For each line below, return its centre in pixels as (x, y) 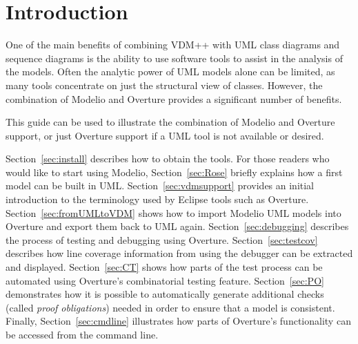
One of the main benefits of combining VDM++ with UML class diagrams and (173, 45)
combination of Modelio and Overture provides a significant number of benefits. (174, 98)
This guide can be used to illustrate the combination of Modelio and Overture (170, 122)
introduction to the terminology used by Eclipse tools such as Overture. (157, 199)
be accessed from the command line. (82, 334)
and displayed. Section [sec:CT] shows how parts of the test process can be (164, 267)
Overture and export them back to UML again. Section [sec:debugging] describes (177, 226)
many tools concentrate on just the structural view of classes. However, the (164, 85)
